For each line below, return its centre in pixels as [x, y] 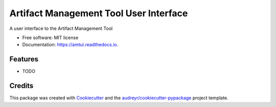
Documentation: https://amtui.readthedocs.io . [70, 45]
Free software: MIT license [50, 38]
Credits [21, 86]
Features [24, 59]
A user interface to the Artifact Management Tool [61, 28]
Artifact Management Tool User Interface [99, 13]
